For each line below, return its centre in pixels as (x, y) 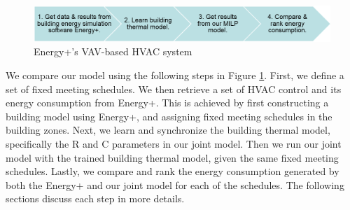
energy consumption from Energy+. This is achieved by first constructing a (167, 103)
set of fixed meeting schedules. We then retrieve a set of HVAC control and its (174, 89)
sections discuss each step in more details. (95, 198)
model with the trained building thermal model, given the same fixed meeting (172, 157)
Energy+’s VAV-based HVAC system (113, 51)
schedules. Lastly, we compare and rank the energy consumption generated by (173, 171)
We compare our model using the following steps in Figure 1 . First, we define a (175, 75)
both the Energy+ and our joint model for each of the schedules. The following (175, 184)
